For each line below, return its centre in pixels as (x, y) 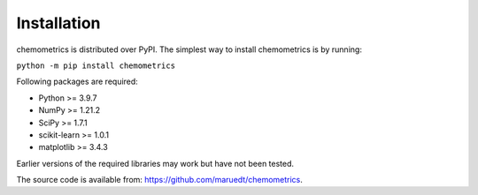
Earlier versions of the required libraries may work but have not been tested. (155, 163)
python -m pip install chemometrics (96, 65)
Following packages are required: (77, 82)
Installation (58, 23)
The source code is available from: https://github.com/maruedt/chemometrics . (159, 180)
